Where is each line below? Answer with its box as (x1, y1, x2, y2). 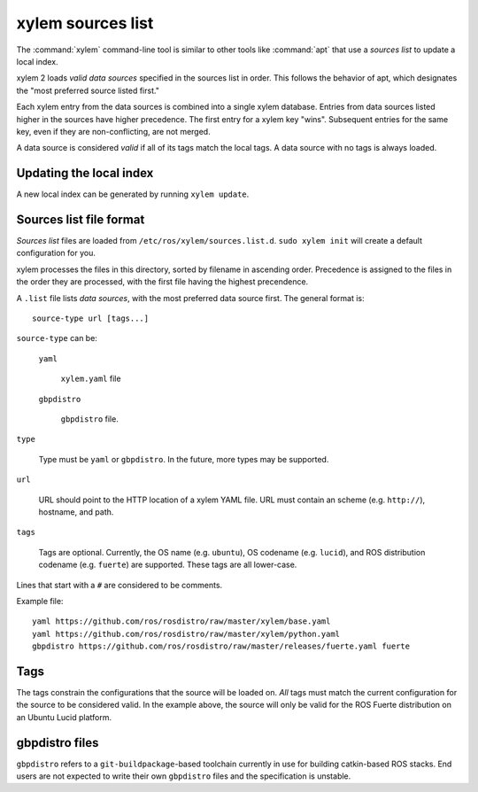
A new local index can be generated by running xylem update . (16, 189, 250, 199)
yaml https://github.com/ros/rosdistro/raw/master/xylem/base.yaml (32, 617, 331, 626)
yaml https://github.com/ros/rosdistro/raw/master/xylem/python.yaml (32, 629, 341, 639)
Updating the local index (16, 166, 154, 181)
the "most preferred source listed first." (16, 85, 159, 96)
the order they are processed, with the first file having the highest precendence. (16, 276, 309, 287)
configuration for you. (16, 248, 96, 259)
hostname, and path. (38, 506, 114, 517)
